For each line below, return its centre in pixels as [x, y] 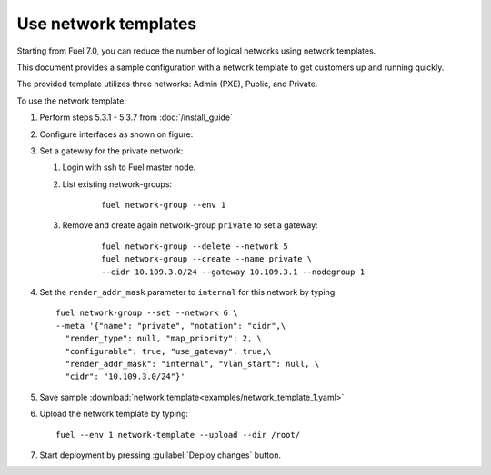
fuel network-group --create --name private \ [207, 259]
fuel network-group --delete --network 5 [195, 246]
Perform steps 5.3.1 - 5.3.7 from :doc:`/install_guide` [136, 117]
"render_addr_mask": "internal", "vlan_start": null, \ [192, 364]
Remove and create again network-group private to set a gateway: [190, 225]
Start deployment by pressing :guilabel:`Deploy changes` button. [160, 455]
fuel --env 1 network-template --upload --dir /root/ [178, 435]
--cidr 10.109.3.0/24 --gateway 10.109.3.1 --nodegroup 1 [233, 272]
